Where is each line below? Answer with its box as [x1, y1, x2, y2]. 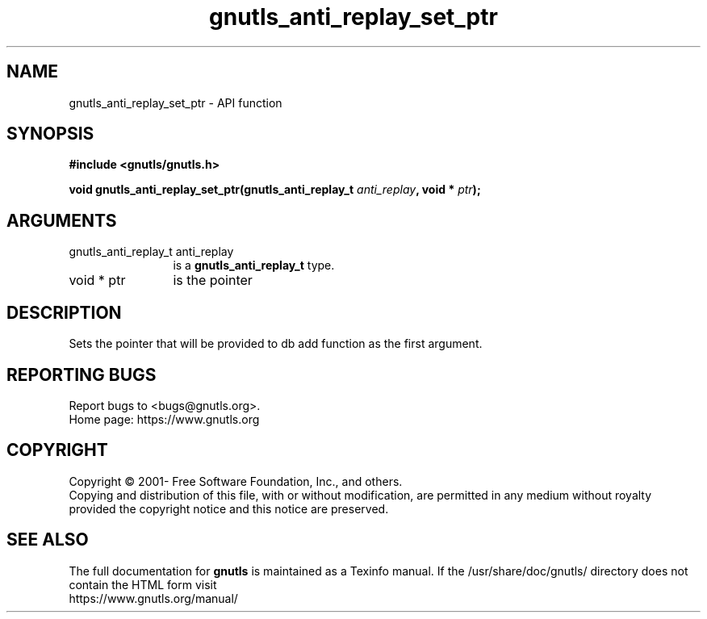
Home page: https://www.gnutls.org [69, 412, 260, 426]
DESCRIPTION [6, 302, 122, 323]
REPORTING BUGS [6, 364, 157, 385]
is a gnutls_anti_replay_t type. [173, 258, 335, 273]
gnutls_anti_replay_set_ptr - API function [69, 95, 282, 110]
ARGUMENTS [6, 210, 117, 231]
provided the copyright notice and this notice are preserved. [69, 501, 389, 516]
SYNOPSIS [6, 123, 94, 144]
